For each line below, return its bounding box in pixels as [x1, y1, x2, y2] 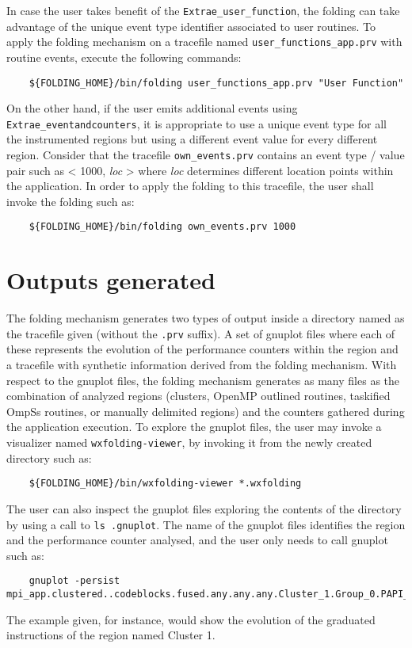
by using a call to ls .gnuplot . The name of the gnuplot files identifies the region [6, 516, 406, 532]
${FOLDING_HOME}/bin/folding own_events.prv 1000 [29, 221, 296, 233]
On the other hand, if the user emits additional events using [6, 100, 298, 116]
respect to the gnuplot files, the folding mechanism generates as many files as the [6, 372, 400, 388]
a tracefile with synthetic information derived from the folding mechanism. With [6, 356, 397, 373]
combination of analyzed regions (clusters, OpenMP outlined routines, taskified [6, 387, 391, 404]
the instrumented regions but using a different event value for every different [6, 131, 378, 147]
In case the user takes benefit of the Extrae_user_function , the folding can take [6, 2, 400, 18]
